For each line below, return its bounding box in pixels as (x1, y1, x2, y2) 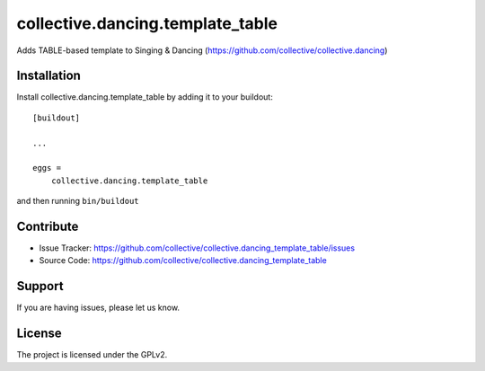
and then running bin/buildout (16, 196, 139, 207)
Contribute (16, 219, 79, 234)
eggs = (32, 163, 62, 173)
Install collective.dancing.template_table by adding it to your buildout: (16, 92, 273, 102)
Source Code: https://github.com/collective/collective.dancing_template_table (39, 255, 327, 266)
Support (16, 278, 64, 294)
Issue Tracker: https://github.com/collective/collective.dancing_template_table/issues (39, 243, 355, 253)
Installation (16, 68, 81, 84)
